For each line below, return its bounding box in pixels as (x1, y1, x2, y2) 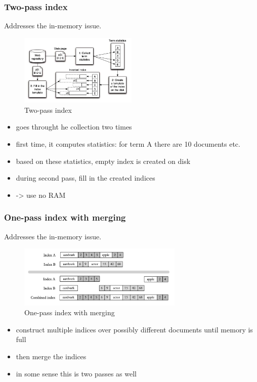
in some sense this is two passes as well (16, 368, 137, 378)
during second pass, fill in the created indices (16, 173, 155, 183)
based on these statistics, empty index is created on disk (16, 155, 191, 166)
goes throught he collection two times (16, 121, 132, 132)
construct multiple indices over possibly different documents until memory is (16, 324, 253, 334)
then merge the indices (16, 351, 87, 361)
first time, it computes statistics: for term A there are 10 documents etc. (16, 138, 240, 149)
